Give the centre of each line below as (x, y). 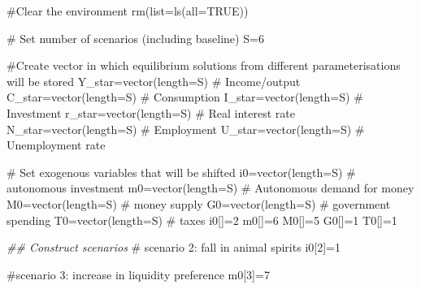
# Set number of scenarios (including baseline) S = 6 (135, 38)
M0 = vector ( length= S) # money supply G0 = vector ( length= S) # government (199, 203)
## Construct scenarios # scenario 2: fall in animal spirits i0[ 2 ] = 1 (174, 247)
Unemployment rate (56, 145)
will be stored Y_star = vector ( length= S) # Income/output (154, 81)
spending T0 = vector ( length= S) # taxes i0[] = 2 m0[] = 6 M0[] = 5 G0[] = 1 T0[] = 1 (202, 220)
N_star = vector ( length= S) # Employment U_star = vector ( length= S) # (186, 129)
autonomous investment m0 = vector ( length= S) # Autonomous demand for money (210, 188)
